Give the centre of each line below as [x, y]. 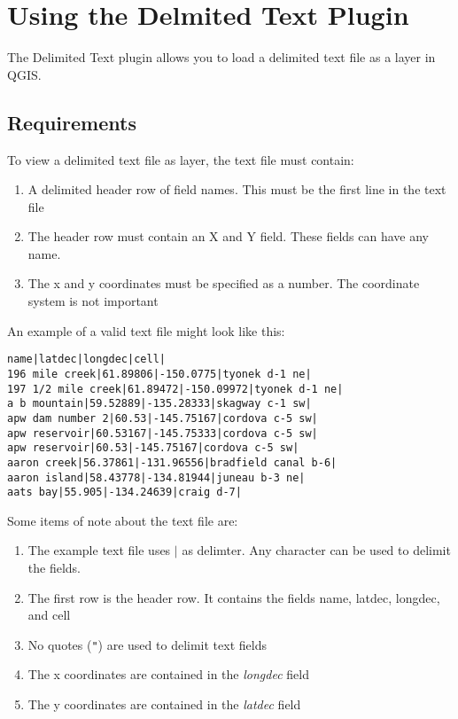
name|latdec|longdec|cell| [86, 359]
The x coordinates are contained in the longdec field [168, 674]
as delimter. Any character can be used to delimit [316, 550]
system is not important [93, 301]
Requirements [72, 122]
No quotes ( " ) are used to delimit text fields [147, 644]
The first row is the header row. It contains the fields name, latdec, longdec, [234, 597]
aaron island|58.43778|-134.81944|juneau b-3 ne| [156, 477]
